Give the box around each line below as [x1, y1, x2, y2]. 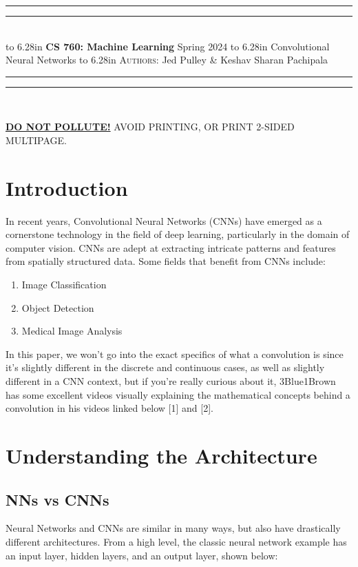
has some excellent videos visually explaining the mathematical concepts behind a [6, 387, 350, 401]
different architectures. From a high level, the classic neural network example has [6, 534, 347, 548]
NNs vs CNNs [6, 488, 109, 510]
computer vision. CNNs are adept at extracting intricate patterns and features [6, 240, 336, 255]
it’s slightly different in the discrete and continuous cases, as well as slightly [6, 360, 325, 375]
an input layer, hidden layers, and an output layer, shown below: [6, 548, 278, 562]
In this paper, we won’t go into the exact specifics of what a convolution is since [6, 346, 344, 361]
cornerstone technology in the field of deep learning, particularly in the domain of [6, 227, 350, 241]
